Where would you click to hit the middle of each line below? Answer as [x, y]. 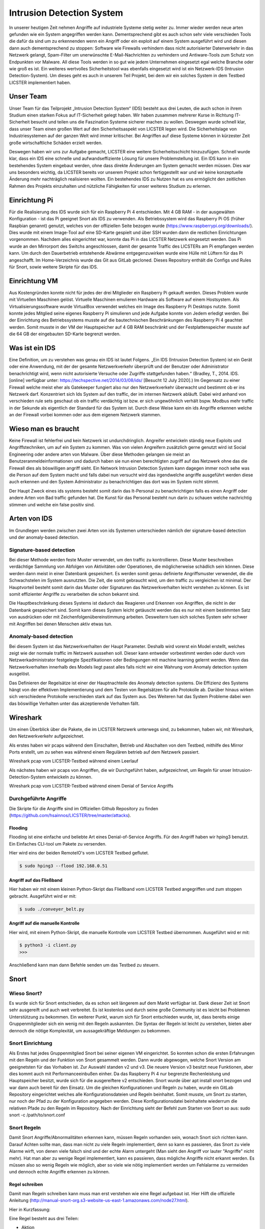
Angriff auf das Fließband [36, 880]
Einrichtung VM [34, 281]
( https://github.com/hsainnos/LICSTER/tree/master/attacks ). [70, 815]
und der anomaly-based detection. [44, 537]
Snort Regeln [25, 1127]
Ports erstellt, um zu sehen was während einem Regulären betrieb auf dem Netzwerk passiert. [104, 752]
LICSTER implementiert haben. [40, 82]
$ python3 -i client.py [48, 945]
